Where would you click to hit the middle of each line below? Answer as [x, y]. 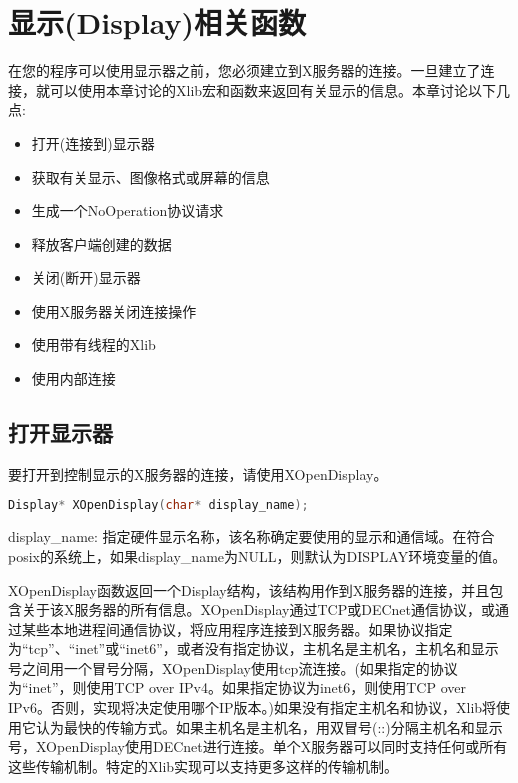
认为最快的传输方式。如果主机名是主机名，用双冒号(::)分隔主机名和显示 [269, 726]
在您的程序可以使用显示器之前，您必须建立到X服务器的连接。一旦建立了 [244, 70]
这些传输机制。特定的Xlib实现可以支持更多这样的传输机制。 [203, 765]
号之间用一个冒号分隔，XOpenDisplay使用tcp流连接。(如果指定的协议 [233, 667]
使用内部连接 [73, 378]
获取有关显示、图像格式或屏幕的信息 [150, 176]
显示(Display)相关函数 [157, 22]
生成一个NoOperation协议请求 [127, 210]
